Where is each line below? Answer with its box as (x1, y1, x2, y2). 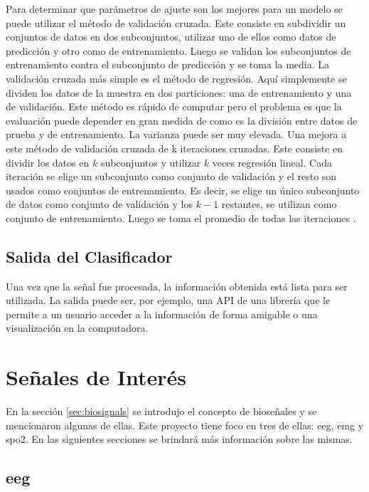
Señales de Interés (6, 362, 186, 392)
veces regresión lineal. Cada (212, 155, 332, 169)
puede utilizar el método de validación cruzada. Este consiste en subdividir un (6, 15, 346, 30)
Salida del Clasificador (6, 245, 173, 267)
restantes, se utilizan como (221, 197, 337, 211)
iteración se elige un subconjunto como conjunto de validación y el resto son (6, 169, 337, 184)
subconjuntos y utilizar (100, 155, 201, 169)
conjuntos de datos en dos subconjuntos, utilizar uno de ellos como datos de (6, 29, 336, 44)
